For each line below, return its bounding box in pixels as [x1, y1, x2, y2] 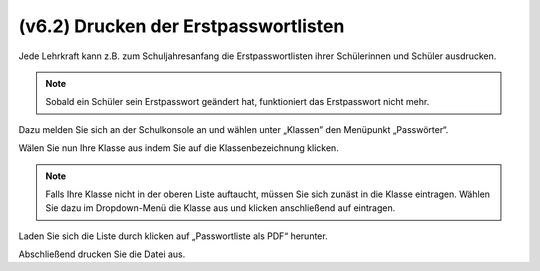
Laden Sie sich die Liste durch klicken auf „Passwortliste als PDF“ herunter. [18, 230, 329, 242]
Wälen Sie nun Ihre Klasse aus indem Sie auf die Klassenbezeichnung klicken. [18, 142, 339, 154]
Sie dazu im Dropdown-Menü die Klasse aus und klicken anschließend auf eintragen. [45, 202, 396, 214]
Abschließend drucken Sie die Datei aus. [18, 248, 186, 260]
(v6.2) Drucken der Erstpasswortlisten [18, 15, 345, 37]
